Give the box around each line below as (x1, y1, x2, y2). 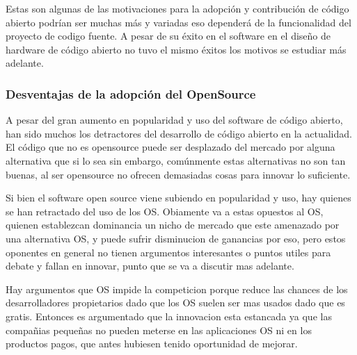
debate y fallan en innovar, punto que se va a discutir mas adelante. (6, 258, 294, 273)
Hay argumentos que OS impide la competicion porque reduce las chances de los (6, 281, 348, 296)
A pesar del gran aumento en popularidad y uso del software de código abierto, (6, 113, 343, 127)
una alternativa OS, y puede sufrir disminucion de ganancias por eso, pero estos (6, 231, 346, 245)
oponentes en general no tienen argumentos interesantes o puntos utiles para (6, 245, 331, 259)
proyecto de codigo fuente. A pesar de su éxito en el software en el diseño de (6, 28, 331, 43)
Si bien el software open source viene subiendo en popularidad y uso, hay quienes (6, 190, 351, 205)
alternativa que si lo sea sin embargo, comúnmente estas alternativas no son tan (6, 153, 346, 167)
